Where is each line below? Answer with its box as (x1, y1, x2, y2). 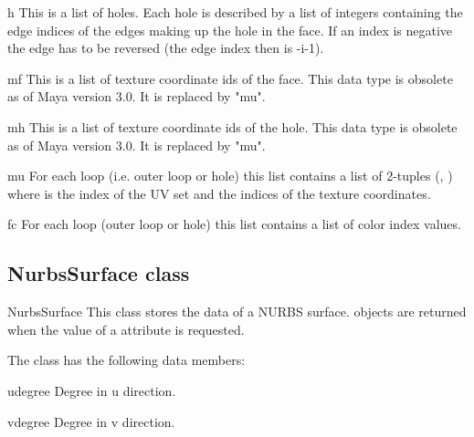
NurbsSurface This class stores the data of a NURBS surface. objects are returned (7, 302, 467, 321)
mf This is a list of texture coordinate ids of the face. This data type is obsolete (7, 68, 453, 88)
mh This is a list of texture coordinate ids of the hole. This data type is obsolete (7, 117, 458, 136)
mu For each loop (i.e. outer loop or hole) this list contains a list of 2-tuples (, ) (7, 166, 453, 185)
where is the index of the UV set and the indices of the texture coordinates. (7, 183, 431, 203)
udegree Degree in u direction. (7, 380, 176, 400)
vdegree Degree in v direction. (7, 411, 175, 431)
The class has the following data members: (7, 350, 246, 369)
